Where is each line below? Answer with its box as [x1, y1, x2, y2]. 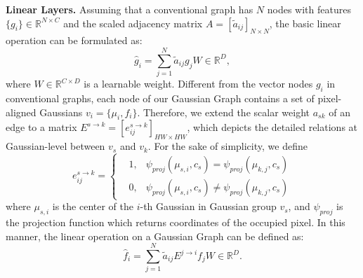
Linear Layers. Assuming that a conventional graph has [6, 2, 253, 16]
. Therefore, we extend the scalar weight [137, 104, 310, 119]
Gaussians [39, 104, 83, 119]
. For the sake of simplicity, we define [147, 139, 308, 153]
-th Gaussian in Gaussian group [140, 199, 277, 214]
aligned [6, 104, 37, 119]
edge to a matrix [6, 120, 77, 134]
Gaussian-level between [6, 139, 105, 153]
